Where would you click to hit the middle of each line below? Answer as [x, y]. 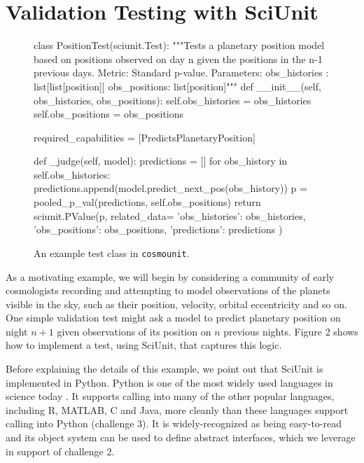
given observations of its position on [134, 331]
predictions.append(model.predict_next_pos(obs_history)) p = [170, 188]
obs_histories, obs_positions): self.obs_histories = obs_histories [173, 100]
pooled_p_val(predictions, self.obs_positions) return [147, 202]
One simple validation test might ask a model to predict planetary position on [173, 318]
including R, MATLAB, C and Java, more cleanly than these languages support [177, 409]
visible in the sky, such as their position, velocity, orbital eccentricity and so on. [176, 304]
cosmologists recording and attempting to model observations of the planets [168, 290]
